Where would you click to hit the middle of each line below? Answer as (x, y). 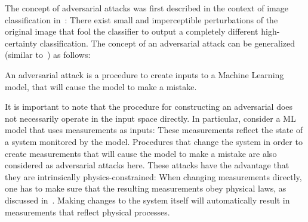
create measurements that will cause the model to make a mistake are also (141, 153)
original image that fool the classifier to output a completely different (132, 31)
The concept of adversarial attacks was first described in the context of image (147, 8)
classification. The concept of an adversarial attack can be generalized (167, 43)
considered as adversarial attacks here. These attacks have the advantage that (147, 165)
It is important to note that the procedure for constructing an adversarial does (149, 107)
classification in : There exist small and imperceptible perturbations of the (141, 19)
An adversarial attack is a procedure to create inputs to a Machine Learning (144, 74)
